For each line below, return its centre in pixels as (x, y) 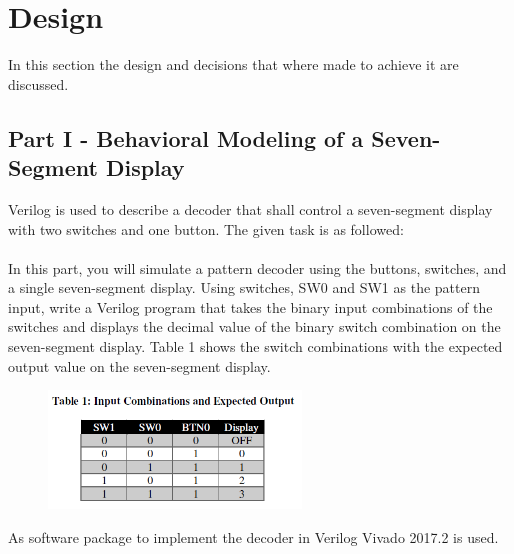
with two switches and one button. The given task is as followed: (206, 228)
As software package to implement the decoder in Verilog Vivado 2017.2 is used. (253, 536)
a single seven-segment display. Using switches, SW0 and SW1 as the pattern (244, 287)
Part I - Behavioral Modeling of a (186, 137)
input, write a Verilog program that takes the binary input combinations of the (250, 306)
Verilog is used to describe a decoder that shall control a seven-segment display (250, 208)
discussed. (38, 83)
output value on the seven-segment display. (139, 365)
